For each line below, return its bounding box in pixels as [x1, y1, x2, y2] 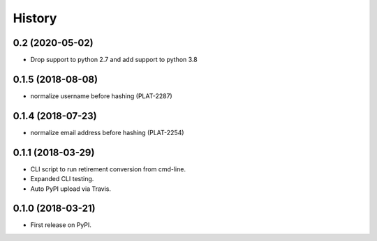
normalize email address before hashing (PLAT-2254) [30, 128, 184, 137]
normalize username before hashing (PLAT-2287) [30, 91, 172, 100]
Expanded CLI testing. [30, 175, 94, 183]
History [13, 10, 57, 26]
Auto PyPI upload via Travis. [30, 185, 112, 193]
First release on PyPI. [30, 221, 92, 229]
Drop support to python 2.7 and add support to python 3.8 [30, 56, 198, 64]
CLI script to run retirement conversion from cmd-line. [30, 164, 186, 173]
